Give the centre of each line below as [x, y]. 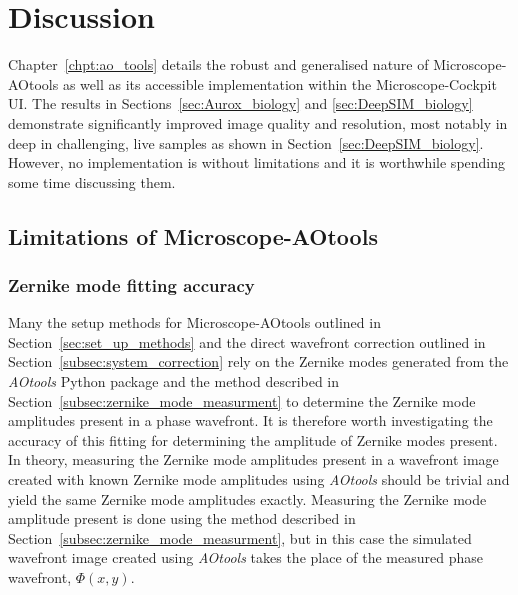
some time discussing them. [92, 181]
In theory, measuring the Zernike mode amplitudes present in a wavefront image [253, 459]
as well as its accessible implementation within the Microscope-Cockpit [279, 83]
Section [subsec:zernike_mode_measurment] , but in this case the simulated [240, 537]
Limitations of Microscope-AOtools [193, 235]
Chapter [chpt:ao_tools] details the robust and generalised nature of [218, 64]
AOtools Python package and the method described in [174, 381]
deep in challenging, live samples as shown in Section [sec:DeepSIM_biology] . [246, 142]
